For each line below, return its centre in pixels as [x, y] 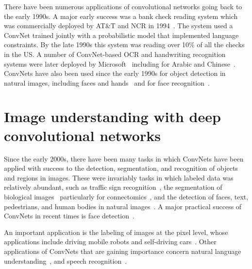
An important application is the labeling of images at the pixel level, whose [116, 232]
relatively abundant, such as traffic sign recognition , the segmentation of [113, 187]
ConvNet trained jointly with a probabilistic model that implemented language [121, 35]
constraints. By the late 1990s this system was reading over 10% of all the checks [124, 45]
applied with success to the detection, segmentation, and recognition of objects [121, 168]
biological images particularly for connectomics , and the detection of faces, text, [126, 197]
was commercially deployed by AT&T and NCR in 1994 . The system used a [118, 26]
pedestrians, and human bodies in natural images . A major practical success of [123, 206]
